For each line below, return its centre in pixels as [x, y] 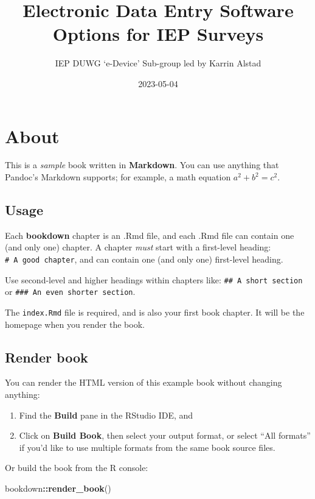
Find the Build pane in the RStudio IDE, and [106, 415]
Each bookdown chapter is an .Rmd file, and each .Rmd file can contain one [150, 235]
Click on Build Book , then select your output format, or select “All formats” [165, 435]
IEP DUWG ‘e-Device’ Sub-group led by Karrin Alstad [158, 63]
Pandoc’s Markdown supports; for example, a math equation [118, 177]
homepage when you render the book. [75, 324]
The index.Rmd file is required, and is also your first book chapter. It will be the [155, 312]
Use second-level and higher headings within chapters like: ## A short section [154, 279]
